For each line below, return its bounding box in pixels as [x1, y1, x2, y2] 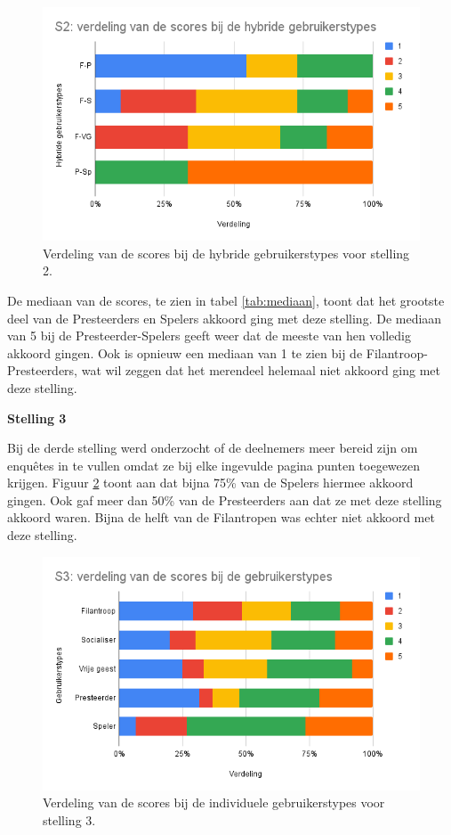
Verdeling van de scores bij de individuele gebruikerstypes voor [43, 793, 385, 812]
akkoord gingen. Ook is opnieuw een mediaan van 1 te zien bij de [7, 343, 363, 362]
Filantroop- [366, 343, 428, 362]
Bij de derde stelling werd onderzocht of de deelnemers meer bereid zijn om [7, 438, 418, 457]
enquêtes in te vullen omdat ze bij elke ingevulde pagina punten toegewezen [7, 455, 421, 474]
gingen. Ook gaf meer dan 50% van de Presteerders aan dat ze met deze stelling [7, 490, 442, 509]
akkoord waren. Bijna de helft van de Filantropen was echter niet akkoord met [7, 508, 435, 527]
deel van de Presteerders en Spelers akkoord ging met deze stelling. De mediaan [7, 308, 442, 327]
